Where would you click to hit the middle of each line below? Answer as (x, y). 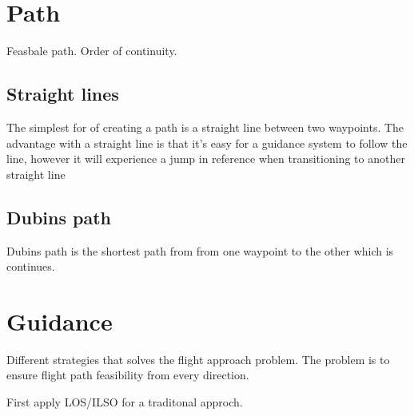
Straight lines (63, 94)
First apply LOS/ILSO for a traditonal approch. (125, 402)
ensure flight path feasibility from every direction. (128, 375)
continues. (31, 266)
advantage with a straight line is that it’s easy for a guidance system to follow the (207, 143)
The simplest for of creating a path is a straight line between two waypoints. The (205, 127)
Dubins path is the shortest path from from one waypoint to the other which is (200, 250)
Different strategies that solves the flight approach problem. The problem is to (198, 359)
